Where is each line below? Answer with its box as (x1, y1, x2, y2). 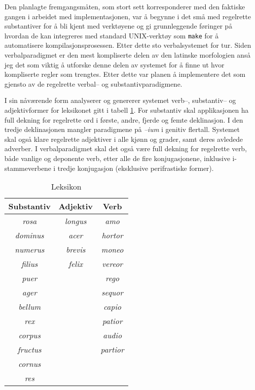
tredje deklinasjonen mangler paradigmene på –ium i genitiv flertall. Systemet (4, 124, 240, 134)
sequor (101, 287, 123, 298)
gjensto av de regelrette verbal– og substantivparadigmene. (4, 78, 182, 89)
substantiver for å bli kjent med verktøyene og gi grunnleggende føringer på (4, 21, 232, 31)
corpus (18, 329, 41, 341)
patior (102, 315, 123, 327)
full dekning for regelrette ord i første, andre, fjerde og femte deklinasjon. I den (4, 114, 243, 125)
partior (101, 344, 124, 356)
